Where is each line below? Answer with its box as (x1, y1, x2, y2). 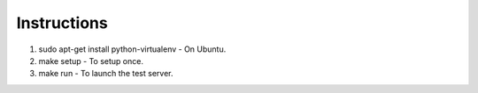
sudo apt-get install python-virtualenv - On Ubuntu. (38, 44, 227, 54)
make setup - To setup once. (38, 55, 143, 66)
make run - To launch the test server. (38, 68, 173, 79)
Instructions (16, 13, 108, 32)
